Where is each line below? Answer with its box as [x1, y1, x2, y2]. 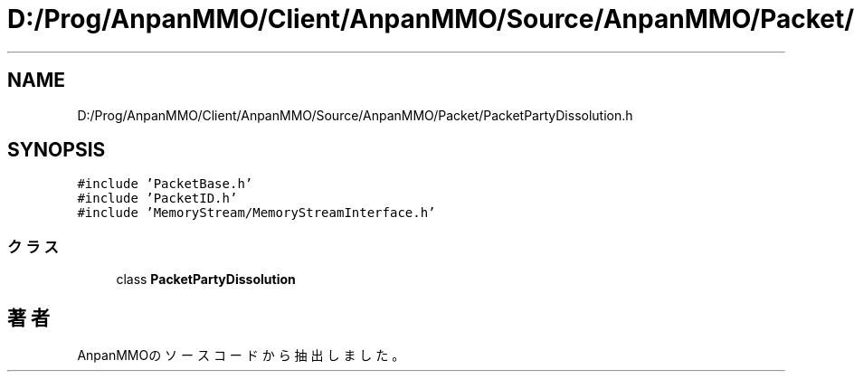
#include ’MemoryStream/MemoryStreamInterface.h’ [77, 205, 436, 221]
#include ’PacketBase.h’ [77, 176, 253, 192]
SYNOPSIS [7, 138, 106, 162]
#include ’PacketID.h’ [77, 191, 238, 206]
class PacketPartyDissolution [116, 271, 296, 288]
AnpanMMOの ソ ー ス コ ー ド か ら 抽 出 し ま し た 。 [77, 347, 405, 364]
